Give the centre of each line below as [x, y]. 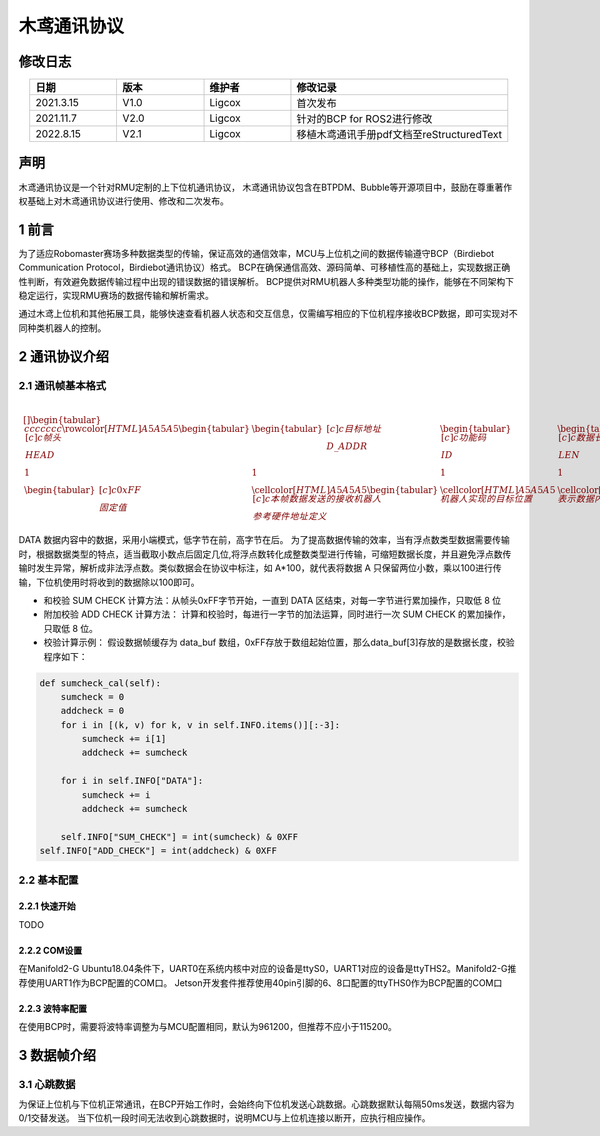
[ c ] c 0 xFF [120, 489]
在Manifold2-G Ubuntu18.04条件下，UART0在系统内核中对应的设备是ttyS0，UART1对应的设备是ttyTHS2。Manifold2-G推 [267, 969]
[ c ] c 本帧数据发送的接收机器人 [317, 498]
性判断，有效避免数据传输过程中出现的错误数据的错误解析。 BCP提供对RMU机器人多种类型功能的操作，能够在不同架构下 [266, 281]
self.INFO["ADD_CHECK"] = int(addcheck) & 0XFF [158, 851]
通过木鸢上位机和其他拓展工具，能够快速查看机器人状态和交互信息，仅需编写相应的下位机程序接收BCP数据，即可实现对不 [268, 314]
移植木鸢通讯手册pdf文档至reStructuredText [399, 135]
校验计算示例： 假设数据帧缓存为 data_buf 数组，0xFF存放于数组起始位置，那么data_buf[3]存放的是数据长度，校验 [279, 642]
